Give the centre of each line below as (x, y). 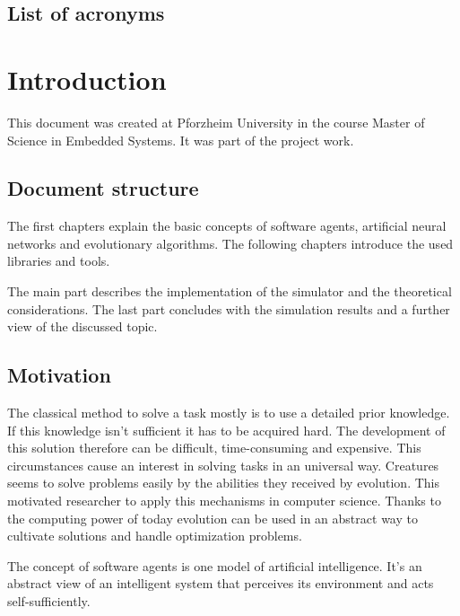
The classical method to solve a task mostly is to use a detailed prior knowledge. (229, 413)
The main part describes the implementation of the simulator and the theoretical (230, 291)
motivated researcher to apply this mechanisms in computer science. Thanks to (224, 501)
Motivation (59, 375)
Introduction (87, 79)
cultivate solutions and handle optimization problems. (155, 536)
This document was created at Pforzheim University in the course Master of (216, 122)
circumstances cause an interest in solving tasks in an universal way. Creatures (223, 465)
